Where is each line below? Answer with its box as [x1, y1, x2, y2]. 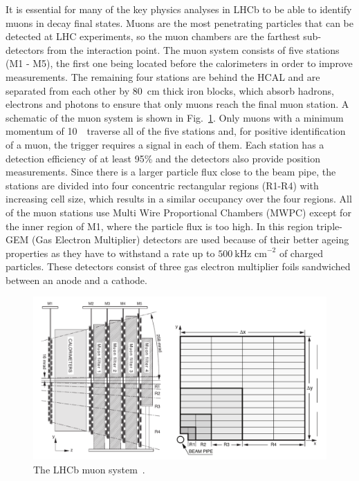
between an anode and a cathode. [6, 272, 147, 287]
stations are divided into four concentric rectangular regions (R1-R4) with [6, 178, 319, 192]
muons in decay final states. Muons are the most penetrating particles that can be [6, 15, 354, 30]
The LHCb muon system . [33, 462, 145, 477]
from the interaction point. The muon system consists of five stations [46, 42, 340, 57]
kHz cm [234, 249, 267, 259]
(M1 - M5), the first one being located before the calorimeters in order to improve [6, 56, 353, 70]
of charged [279, 245, 323, 260]
